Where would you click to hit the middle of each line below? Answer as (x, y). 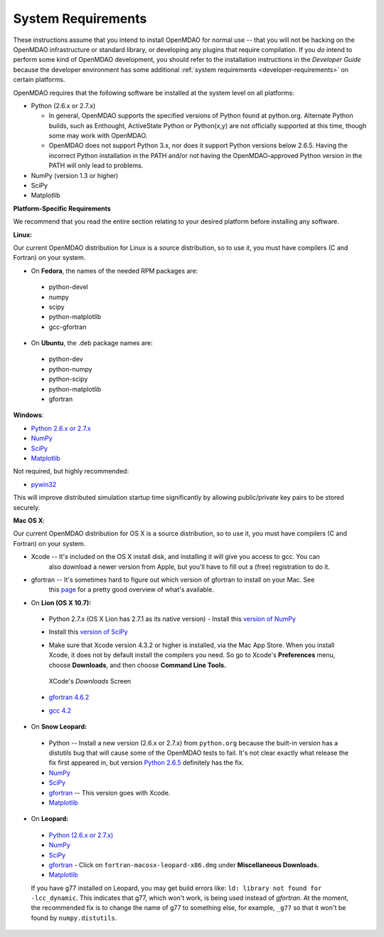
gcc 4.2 (60, 710)
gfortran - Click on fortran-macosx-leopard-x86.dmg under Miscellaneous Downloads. (184, 864)
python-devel (68, 287)
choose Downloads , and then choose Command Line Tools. (138, 665)
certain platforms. (39, 80)
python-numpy (70, 369)
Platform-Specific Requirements (62, 208)
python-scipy (68, 379)
